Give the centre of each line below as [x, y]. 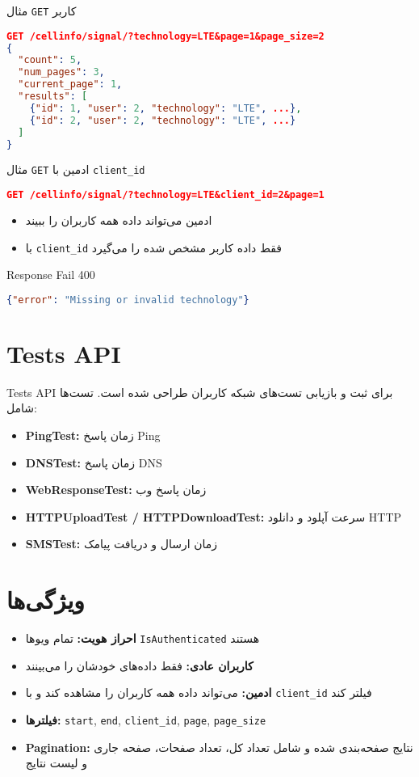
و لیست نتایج [56, 763]
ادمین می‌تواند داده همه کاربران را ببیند [119, 220]
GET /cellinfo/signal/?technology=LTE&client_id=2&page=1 [166, 195]
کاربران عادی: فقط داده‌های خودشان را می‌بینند [139, 665]
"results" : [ [53, 97]
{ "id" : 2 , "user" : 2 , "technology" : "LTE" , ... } [163, 120]
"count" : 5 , [50, 60]
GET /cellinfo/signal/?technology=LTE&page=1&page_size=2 [166, 36]
